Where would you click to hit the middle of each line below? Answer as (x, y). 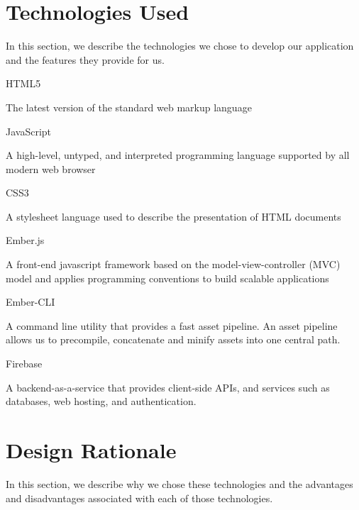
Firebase (24, 364)
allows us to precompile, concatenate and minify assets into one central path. (173, 339)
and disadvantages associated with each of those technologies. (139, 498)
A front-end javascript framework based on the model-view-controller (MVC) (173, 264)
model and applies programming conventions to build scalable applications (167, 278)
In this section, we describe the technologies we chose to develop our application (180, 46)
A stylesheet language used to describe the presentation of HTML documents (173, 216)
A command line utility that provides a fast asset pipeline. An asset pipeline (172, 325)
